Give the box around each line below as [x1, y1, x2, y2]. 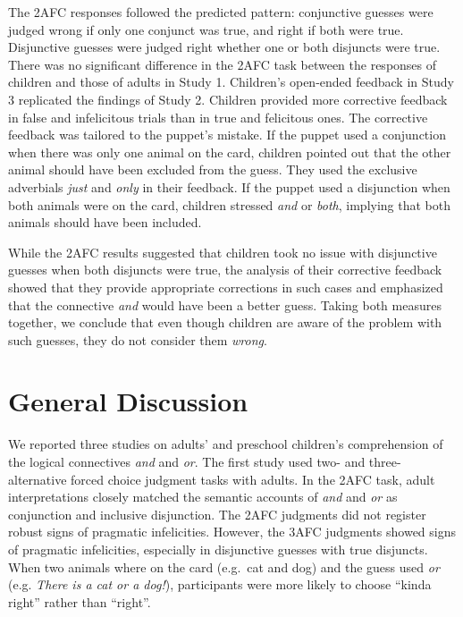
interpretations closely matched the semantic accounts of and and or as [8, 487, 398, 506]
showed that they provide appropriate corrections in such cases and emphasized [8, 277, 443, 296]
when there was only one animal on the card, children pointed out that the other [8, 142, 451, 161]
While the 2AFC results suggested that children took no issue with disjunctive [8, 242, 437, 261]
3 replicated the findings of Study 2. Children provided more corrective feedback [8, 89, 448, 108]
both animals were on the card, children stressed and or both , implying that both [8, 195, 451, 214]
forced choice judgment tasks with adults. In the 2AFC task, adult [71, 469, 435, 488]
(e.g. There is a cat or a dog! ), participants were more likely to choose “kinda [8, 575, 432, 594]
